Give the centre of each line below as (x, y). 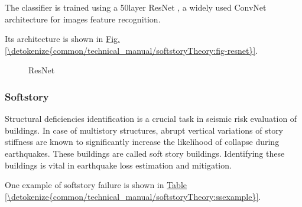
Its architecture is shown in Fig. (62, 39)
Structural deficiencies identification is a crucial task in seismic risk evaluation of (151, 119)
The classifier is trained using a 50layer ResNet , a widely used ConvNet (136, 7)
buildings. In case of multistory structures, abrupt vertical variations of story (144, 130)
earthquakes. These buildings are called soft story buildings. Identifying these (145, 153)
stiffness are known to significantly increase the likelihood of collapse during (142, 142)
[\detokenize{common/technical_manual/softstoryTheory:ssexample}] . (133, 196)
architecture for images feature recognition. (83, 19)
